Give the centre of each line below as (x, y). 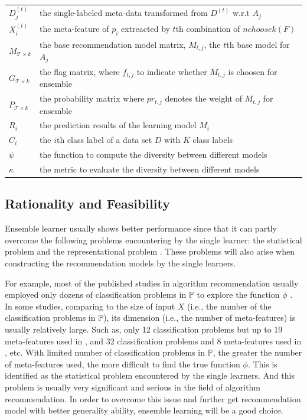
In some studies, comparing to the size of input (90, 306)
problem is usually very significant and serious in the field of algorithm (133, 387)
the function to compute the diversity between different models (153, 154)
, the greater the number (257, 352)
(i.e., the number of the (229, 306)
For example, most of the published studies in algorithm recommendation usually (152, 283)
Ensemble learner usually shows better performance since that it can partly (141, 228)
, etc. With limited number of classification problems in (105, 352)
